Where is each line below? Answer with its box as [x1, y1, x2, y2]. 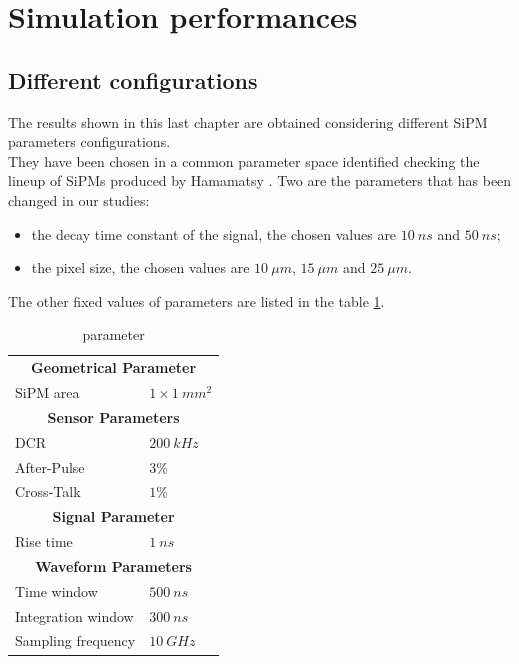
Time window [15, 580, 98, 601]
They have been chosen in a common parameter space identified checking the [8, 150, 480, 171]
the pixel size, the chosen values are [31, 257, 250, 278]
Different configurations [8, 64, 258, 95]
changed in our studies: [8, 189, 150, 210]
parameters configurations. [8, 131, 171, 152]
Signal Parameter [52, 506, 175, 527]
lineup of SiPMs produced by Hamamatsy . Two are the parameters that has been [8, 170, 512, 191]
